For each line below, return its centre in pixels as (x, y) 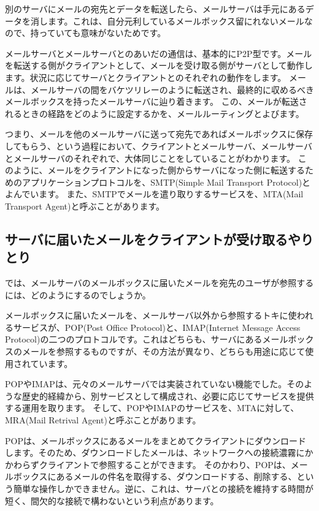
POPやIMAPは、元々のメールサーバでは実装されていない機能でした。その (155, 384)
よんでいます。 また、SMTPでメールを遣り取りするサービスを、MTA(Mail (154, 194)
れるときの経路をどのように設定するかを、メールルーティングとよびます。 (155, 113)
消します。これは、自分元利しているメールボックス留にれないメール (167, 21)
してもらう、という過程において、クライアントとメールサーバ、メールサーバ (159, 146)
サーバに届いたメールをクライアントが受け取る (146, 239)
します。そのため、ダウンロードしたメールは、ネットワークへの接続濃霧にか (159, 452)
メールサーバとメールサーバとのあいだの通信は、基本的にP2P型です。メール (159, 53)
